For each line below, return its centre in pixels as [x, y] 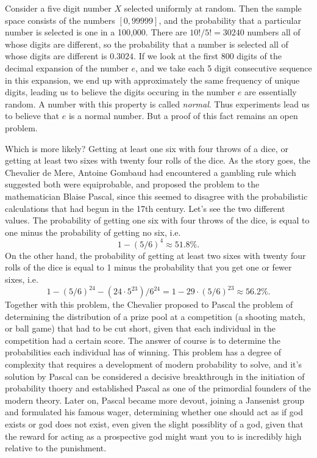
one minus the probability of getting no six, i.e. [93, 232]
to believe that [32, 116]
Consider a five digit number [58, 8]
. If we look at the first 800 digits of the [208, 56]
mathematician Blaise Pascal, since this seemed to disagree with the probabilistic [156, 196]
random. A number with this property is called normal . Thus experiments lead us [157, 104]
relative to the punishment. [56, 448]
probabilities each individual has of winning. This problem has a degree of [143, 352]
